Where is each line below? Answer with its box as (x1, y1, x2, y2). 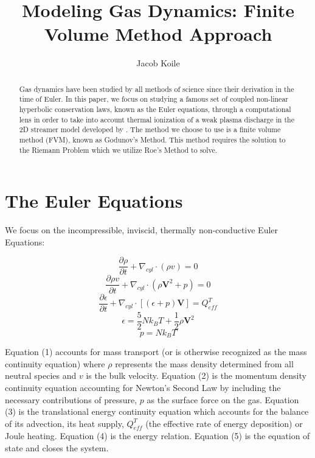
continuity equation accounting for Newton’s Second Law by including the (5, 381, 281, 393)
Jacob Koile (136, 57, 180, 69)
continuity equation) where (5, 357, 105, 370)
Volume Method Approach (44, 21, 272, 46)
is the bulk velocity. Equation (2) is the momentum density (86, 369, 306, 382)
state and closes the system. (5, 442, 109, 454)
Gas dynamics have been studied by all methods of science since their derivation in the (19, 83, 294, 94)
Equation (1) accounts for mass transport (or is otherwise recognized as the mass (5, 345, 307, 358)
